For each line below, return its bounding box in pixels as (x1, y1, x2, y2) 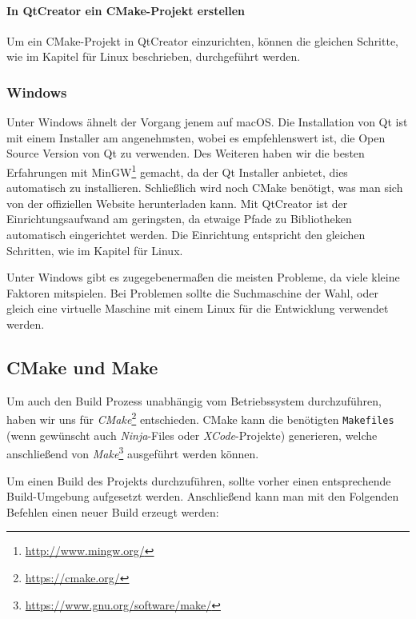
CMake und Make (6, 354, 158, 379)
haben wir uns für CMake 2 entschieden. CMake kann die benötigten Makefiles (6, 409, 394, 428)
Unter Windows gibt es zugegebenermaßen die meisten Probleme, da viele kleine (6, 269, 400, 286)
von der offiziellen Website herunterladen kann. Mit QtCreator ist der (6, 194, 348, 211)
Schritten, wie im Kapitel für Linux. (6, 242, 183, 258)
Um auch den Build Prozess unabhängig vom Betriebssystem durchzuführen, (6, 392, 382, 409)
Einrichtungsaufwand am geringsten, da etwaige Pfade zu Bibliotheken (6, 210, 352, 227)
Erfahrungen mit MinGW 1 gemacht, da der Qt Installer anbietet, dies (6, 161, 348, 180)
